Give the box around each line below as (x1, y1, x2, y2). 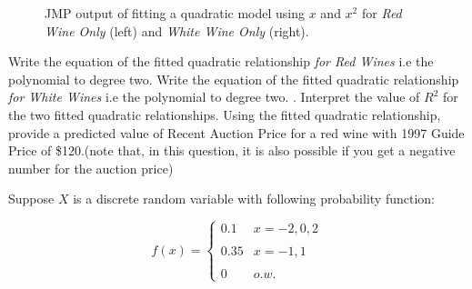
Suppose (8, 189, 55, 208)
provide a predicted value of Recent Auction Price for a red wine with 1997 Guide (8, 123, 465, 142)
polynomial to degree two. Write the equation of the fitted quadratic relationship (8, 69, 459, 88)
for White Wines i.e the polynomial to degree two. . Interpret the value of (8, 87, 420, 106)
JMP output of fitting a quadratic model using (45, 4, 306, 22)
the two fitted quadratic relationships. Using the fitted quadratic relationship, (8, 105, 441, 124)
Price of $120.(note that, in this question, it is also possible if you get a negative (8, 141, 456, 160)
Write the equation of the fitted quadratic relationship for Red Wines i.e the (8, 52, 434, 71)
